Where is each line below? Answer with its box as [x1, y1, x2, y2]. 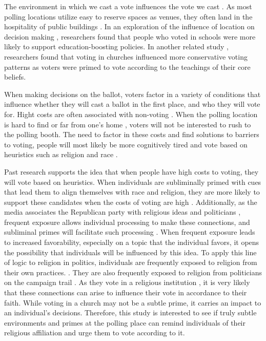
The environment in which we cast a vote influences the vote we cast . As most [4, 1, 252, 11]
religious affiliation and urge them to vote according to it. [4, 327, 185, 338]
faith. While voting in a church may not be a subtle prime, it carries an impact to [4, 297, 261, 308]
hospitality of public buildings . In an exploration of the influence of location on [4, 21, 255, 32]
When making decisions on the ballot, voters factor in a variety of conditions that [4, 88, 261, 99]
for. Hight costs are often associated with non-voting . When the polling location [4, 108, 258, 119]
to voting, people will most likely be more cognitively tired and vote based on [4, 139, 248, 149]
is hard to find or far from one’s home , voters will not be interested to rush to [4, 119, 251, 129]
